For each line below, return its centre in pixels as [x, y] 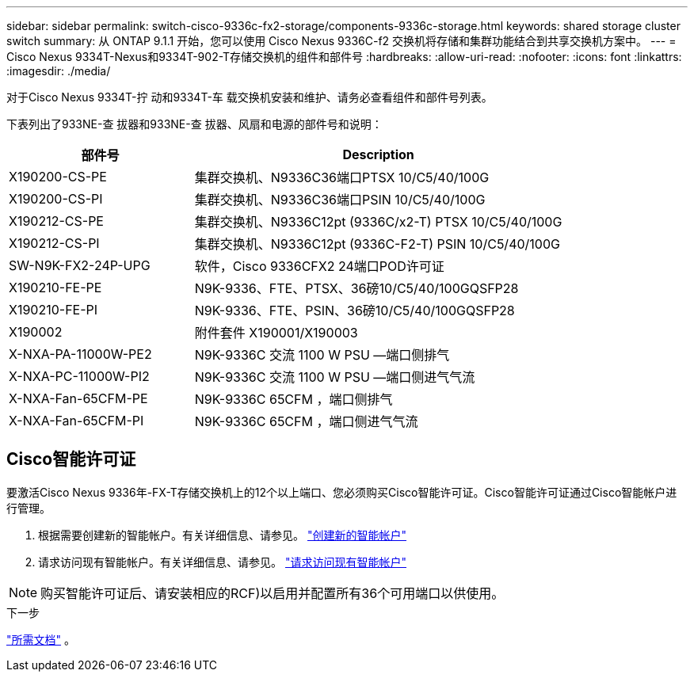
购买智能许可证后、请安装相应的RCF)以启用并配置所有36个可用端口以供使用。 [273, 593]
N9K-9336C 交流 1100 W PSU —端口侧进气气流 [335, 377]
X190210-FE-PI [53, 310]
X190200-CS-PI [56, 199]
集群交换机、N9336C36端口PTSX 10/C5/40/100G [342, 177]
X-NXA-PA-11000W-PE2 [80, 354]
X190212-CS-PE [56, 221]
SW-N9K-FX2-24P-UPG [80, 265]
